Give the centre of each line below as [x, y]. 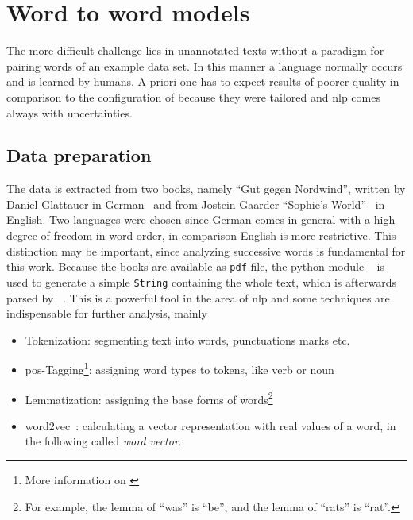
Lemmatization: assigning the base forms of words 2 [149, 398]
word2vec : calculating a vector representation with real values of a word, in [210, 425]
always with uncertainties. [69, 112]
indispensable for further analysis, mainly [107, 313]
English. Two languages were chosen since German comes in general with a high [201, 220]
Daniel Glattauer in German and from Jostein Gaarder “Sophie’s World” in [196, 204]
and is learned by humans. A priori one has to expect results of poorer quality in [203, 81]
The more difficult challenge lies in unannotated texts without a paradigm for [195, 50]
